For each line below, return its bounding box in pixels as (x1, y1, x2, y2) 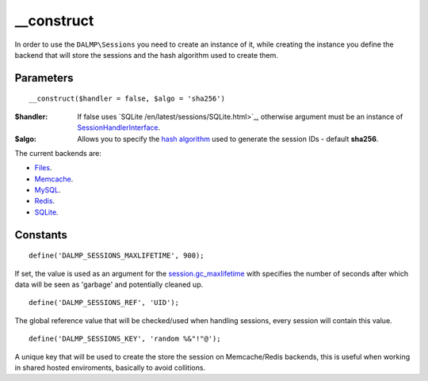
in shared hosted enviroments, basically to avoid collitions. (14, 363, 206, 372)
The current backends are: (14, 148, 102, 158)
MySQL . (34, 185, 61, 195)
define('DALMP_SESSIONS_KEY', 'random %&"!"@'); (29, 334, 221, 344)
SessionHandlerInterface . (77, 123, 161, 132)
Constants (14, 228, 67, 242)
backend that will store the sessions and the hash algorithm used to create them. (14, 50, 279, 59)
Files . (34, 163, 52, 173)
